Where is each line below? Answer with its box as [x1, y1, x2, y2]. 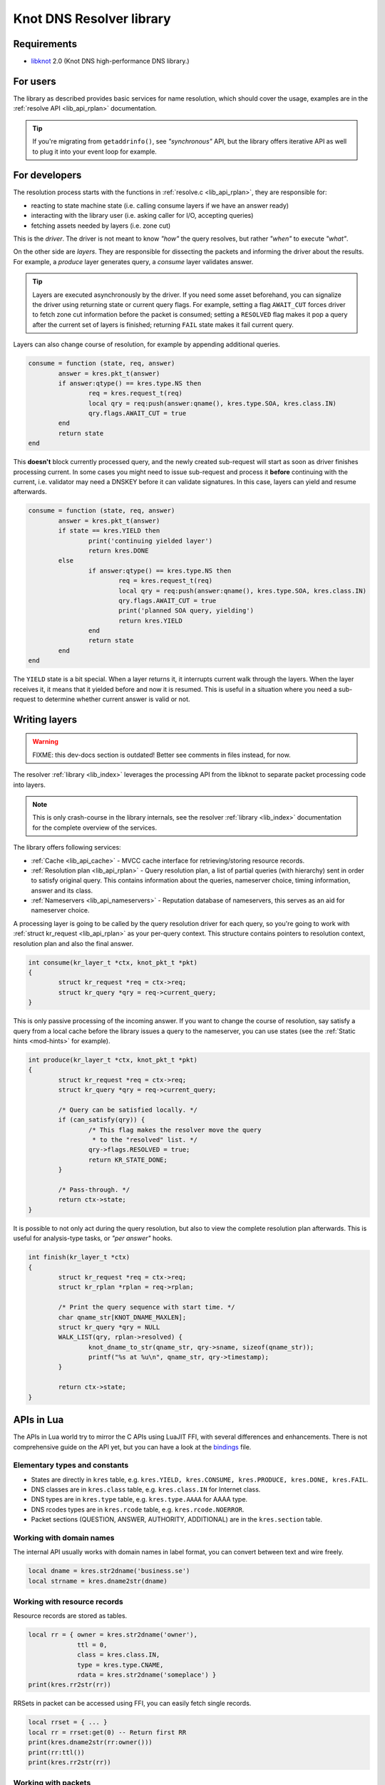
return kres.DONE [88, 546, 149, 555]
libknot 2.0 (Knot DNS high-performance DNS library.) [31, 57, 190, 66]
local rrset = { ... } [28, 1718, 108, 1726]
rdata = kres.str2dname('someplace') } [77, 1671, 217, 1679]
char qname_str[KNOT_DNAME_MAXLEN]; [58, 1313, 187, 1321]
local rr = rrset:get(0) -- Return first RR [28, 1728, 187, 1736]
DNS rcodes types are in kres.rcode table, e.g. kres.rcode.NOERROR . [31, 1505, 245, 1514]
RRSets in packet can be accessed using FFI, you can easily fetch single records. [13, 1699, 252, 1708]
